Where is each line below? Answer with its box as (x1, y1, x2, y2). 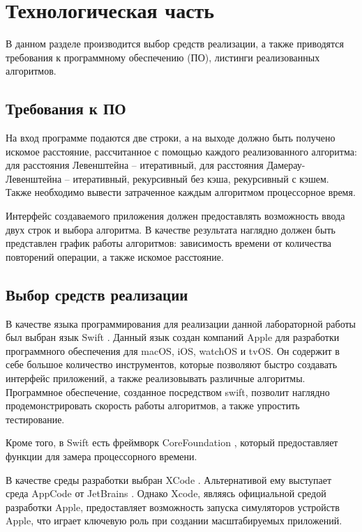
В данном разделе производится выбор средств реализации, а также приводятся (6, 36, 345, 51)
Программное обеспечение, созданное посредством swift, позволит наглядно (6, 384, 330, 399)
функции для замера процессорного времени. (6, 449, 197, 463)
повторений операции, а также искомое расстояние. (6, 249, 224, 264)
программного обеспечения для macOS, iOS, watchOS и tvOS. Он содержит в (6, 343, 340, 358)
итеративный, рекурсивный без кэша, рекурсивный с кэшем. (73, 171, 329, 185)
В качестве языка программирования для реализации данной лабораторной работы (6, 316, 356, 330)
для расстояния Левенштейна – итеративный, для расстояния (6, 158, 264, 172)
